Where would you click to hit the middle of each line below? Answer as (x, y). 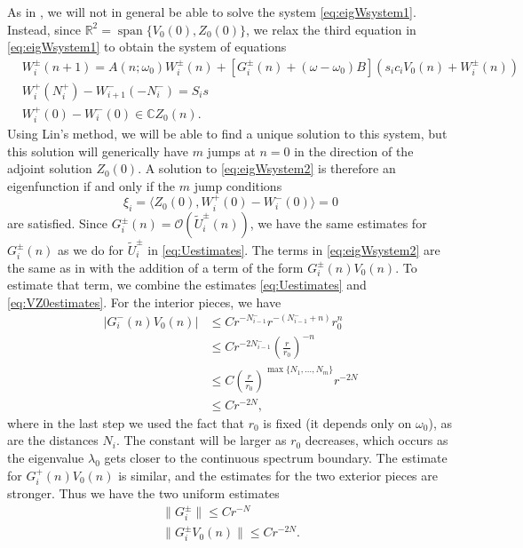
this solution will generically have (98, 151)
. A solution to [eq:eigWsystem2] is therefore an (267, 168)
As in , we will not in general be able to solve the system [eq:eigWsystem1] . (212, 12)
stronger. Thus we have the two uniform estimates (143, 493)
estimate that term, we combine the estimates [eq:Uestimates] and (187, 285)
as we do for (90, 249)
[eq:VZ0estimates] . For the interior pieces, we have (144, 302)
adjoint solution (50, 168)
